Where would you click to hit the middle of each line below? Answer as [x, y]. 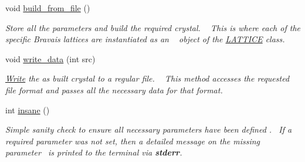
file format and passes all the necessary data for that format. [114, 90]
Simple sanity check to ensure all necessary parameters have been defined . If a [149, 129]
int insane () [28, 109]
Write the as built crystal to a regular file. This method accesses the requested [148, 78]
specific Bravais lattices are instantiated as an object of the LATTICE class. [145, 39]
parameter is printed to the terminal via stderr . [94, 152]
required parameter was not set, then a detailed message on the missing [133, 141]
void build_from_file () [48, 8]
